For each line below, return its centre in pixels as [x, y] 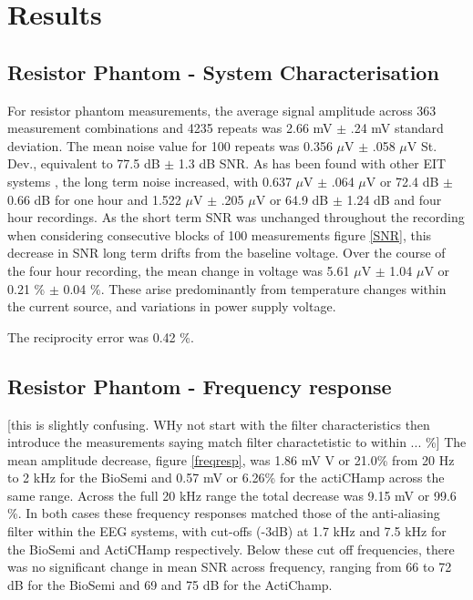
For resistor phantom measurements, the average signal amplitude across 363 [222, 110]
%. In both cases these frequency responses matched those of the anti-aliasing [224, 513]
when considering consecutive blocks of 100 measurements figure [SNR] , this [220, 234]
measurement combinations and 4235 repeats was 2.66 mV [170, 128]
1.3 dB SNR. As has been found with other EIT [312, 163]
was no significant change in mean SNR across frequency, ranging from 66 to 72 [230, 567]
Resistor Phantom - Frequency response [200, 386]
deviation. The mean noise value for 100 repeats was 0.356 [170, 145]
